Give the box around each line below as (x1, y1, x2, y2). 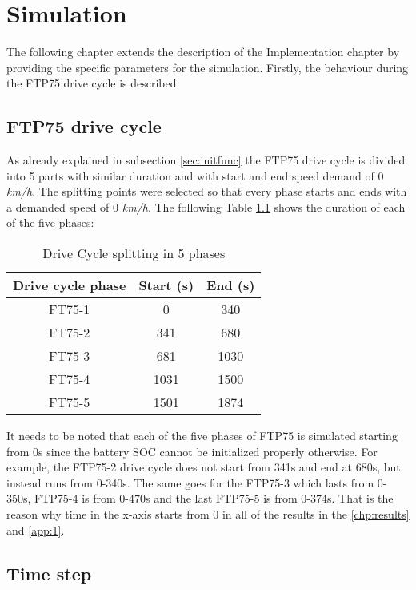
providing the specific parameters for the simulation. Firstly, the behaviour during (6, 59, 409, 75)
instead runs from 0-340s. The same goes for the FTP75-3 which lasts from (6, 474, 374, 491)
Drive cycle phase (13, 276, 126, 295)
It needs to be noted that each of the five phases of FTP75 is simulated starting (6, 427, 398, 444)
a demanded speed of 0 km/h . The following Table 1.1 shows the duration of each (6, 198, 406, 215)
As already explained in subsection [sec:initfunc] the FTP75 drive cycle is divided (6, 152, 406, 168)
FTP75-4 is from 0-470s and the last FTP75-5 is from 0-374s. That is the (34, 490, 394, 507)
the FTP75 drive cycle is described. (6, 75, 180, 91)
